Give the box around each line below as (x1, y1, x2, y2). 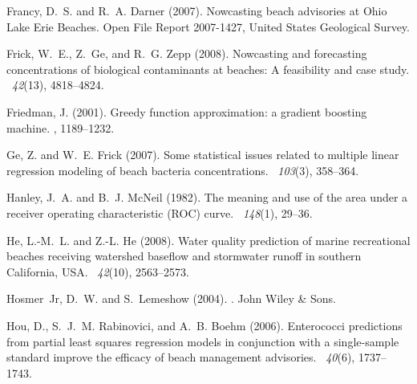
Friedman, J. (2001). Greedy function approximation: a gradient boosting (6, 103, 367, 120)
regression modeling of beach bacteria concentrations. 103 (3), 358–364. (6, 161, 359, 178)
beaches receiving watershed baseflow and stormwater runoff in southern (6, 247, 362, 264)
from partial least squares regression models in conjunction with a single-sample (6, 333, 399, 349)
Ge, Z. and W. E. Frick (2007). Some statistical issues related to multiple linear (6, 146, 399, 163)
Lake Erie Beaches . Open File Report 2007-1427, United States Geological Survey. (6, 18, 410, 35)
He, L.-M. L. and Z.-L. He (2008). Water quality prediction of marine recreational (6, 231, 411, 248)
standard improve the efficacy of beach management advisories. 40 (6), (6, 349, 355, 366)
